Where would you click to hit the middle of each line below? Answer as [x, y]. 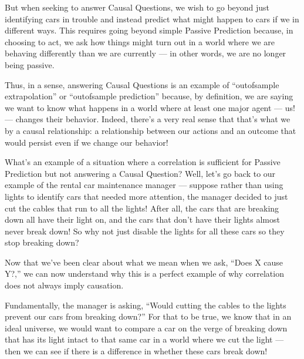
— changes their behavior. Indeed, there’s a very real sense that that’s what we [148, 119]
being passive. [30, 64]
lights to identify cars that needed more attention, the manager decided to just [146, 196]
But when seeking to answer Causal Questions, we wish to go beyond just [137, 7]
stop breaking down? [42, 242]
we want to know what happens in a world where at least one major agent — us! [150, 107]
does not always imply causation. [64, 285]
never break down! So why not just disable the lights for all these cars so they [145, 231]
